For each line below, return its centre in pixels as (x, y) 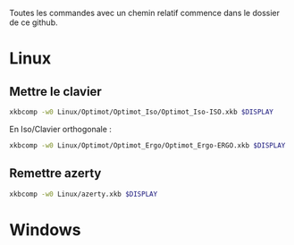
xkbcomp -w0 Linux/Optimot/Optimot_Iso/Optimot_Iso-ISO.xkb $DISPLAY (142, 112)
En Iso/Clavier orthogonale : (60, 129)
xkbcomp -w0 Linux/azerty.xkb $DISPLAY (84, 194)
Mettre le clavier (56, 92)
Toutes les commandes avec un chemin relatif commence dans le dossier (144, 13)
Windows (45, 229)
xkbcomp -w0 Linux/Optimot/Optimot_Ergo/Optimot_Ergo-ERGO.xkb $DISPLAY (147, 145)
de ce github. (34, 22)
